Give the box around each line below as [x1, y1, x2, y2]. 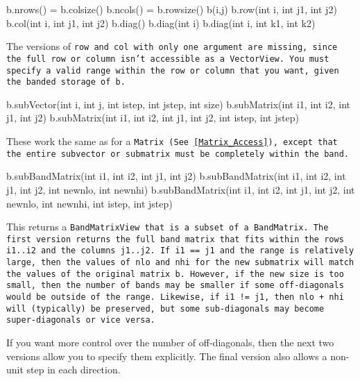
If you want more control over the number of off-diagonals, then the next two [6, 335, 334, 349]
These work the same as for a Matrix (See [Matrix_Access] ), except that [6, 134, 338, 148]
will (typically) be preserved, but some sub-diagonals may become [6, 303, 325, 314]
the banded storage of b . [6, 77, 126, 87]
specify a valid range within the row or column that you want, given [6, 65, 339, 76]
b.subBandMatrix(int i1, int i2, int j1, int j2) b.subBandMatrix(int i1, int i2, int [6, 169, 346, 183]
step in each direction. [26, 362, 121, 377]
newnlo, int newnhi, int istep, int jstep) [6, 196, 173, 210]
